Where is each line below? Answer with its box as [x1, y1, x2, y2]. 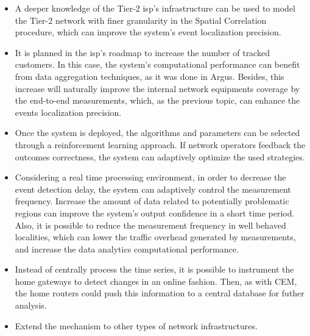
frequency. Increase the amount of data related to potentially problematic [15, 195, 289, 207]
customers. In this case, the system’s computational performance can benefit [15, 58, 300, 71]
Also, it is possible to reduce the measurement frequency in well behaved [15, 218, 286, 231]
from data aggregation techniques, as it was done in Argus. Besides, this [15, 70, 284, 82]
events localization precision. [15, 105, 122, 118]
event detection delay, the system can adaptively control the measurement [15, 182, 291, 195]
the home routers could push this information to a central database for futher [15, 287, 305, 299]
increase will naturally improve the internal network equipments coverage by [15, 82, 300, 95]
